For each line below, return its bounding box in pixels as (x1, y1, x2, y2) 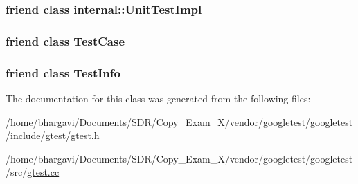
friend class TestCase (6, 32, 125, 49)
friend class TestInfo (6, 64, 120, 81)
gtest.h (71, 128, 100, 142)
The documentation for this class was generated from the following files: (6, 91, 311, 105)
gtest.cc (27, 165, 60, 179)
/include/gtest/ (6, 128, 71, 142)
